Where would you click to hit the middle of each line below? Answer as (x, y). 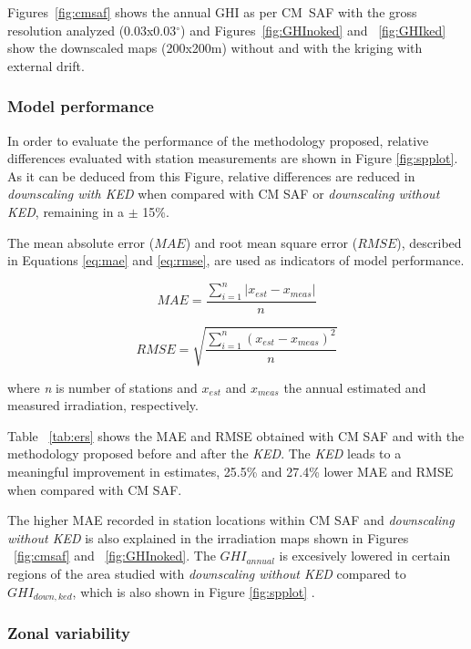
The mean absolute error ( (81, 242)
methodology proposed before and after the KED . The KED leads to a (205, 453)
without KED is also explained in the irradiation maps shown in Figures (208, 537)
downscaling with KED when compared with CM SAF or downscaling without (224, 194)
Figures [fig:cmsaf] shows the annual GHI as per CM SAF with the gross (212, 12)
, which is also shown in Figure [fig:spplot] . (194, 591)
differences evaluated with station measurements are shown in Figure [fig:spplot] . (233, 158)
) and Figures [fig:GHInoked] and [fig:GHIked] (313, 30)
